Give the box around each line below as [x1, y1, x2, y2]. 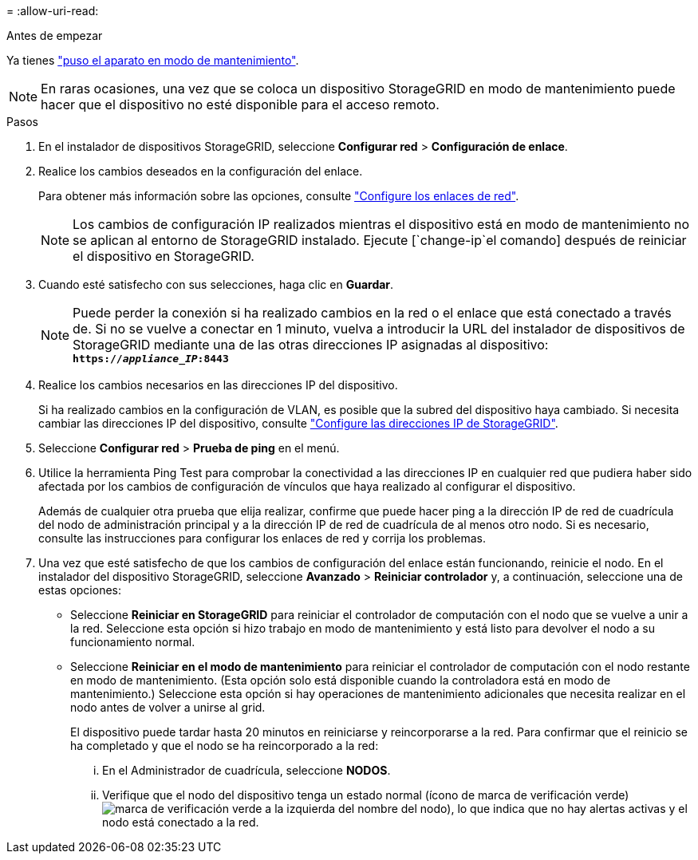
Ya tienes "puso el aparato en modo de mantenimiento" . [6, 53, 299, 67]
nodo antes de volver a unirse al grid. [70, 700, 266, 714]
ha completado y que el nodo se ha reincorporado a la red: [70, 739, 379, 752]
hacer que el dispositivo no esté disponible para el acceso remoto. [41, 97, 440, 112]
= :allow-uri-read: [6, 4, 99, 18]
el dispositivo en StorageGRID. [73, 248, 254, 264]
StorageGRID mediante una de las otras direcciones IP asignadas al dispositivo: [73, 337, 549, 353]
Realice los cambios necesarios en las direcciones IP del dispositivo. [38, 378, 398, 392]
